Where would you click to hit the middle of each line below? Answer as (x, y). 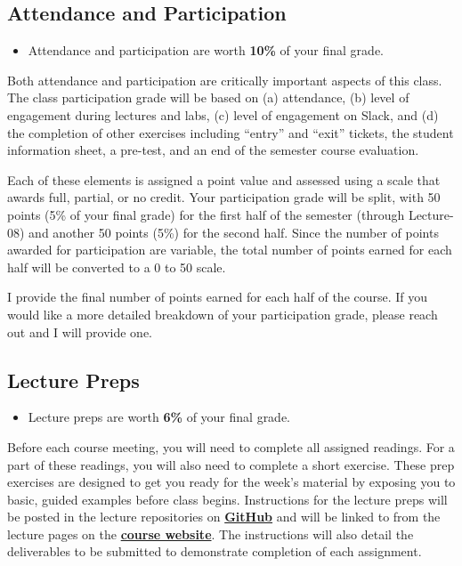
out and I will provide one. (80, 332)
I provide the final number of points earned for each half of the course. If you (218, 297)
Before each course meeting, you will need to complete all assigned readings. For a (231, 446)
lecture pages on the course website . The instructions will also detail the (211, 534)
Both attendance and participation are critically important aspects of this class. (225, 80)
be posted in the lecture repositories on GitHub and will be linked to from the (224, 517)
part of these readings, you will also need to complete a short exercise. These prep (231, 464)
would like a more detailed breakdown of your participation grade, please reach (223, 314)
